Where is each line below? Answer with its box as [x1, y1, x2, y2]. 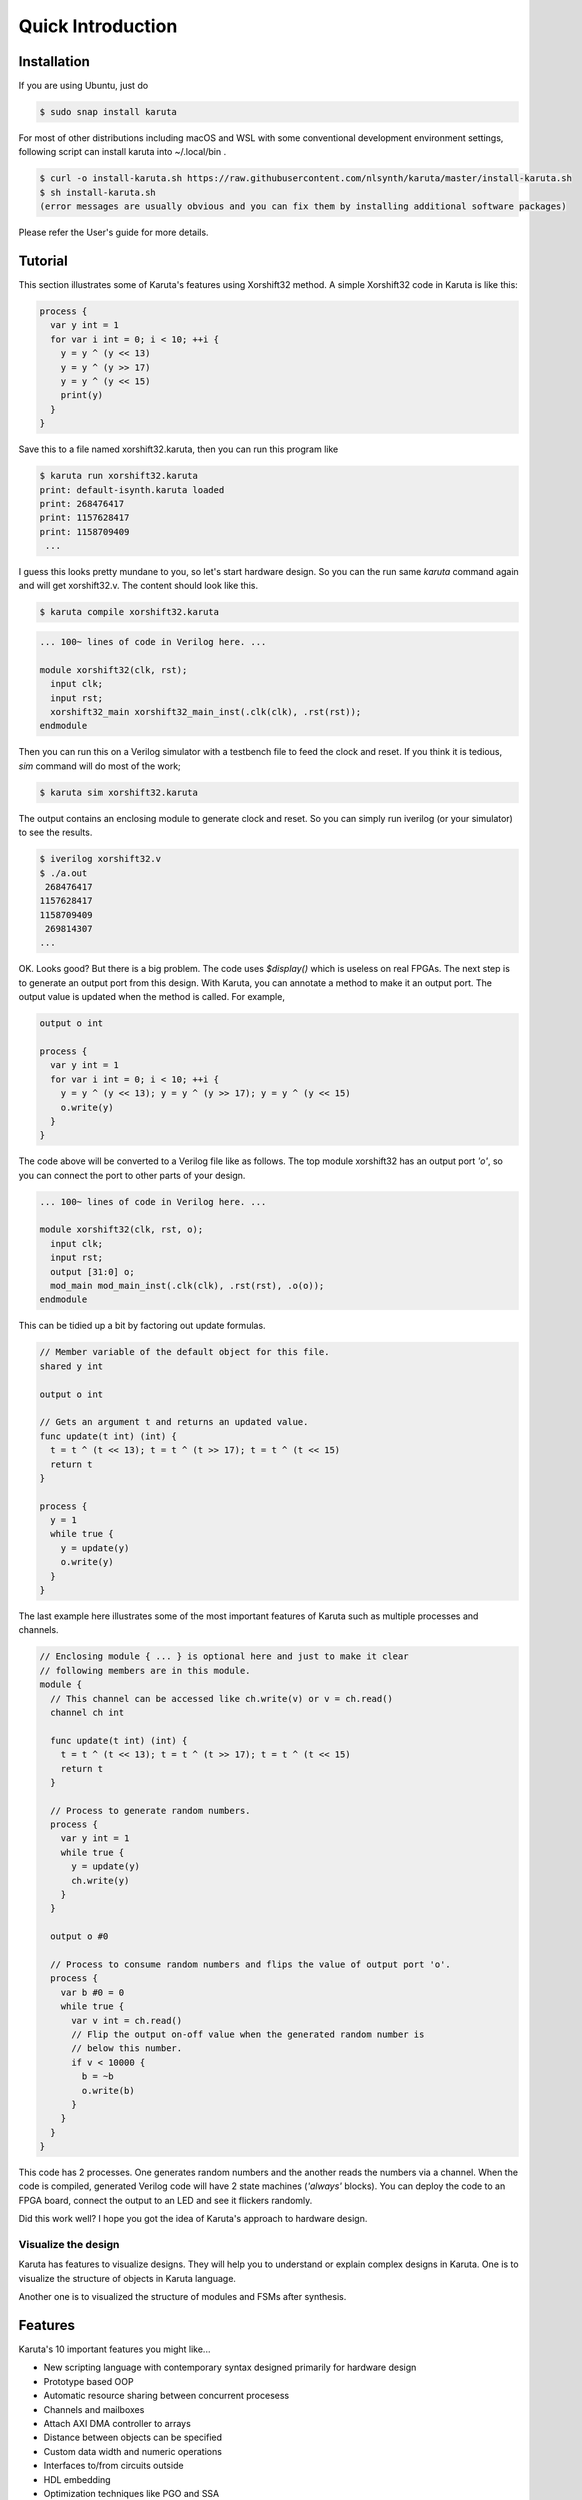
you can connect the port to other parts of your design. [18, 1169, 246, 1181]
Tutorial [18, 252, 69, 269]
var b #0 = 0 [60, 1986, 125, 1998]
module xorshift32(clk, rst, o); [39, 1224, 204, 1235]
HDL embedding [43, 2473, 111, 2485]
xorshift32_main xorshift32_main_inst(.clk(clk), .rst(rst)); [50, 706, 362, 717]
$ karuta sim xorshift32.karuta [39, 786, 199, 798]
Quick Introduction [18, 15, 178, 37]
